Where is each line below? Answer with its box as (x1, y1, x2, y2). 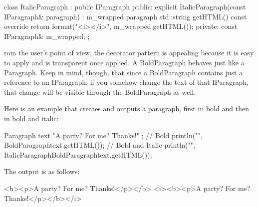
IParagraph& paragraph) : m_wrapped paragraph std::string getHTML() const (4, 11, 247, 21)
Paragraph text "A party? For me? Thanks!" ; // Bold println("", (4, 130, 203, 140)
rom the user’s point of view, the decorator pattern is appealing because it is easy (4, 47, 254, 58)
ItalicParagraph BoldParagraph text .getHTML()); (4, 149, 152, 160)
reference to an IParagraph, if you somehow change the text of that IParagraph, (4, 77, 249, 87)
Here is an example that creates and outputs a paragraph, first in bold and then (4, 103, 249, 114)
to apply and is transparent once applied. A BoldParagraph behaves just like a (4, 57, 245, 67)
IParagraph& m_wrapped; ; (4, 30, 90, 41)
